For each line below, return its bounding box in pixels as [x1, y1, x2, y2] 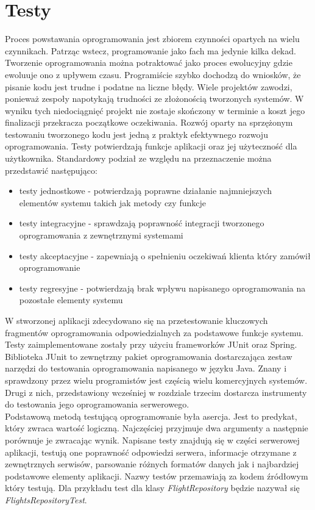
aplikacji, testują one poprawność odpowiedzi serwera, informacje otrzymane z [5, 445, 297, 458]
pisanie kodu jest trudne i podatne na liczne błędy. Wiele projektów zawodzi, [5, 80, 292, 93]
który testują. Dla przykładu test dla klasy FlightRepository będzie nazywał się [5, 481, 300, 494]
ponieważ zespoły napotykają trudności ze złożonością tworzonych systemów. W [5, 92, 304, 105]
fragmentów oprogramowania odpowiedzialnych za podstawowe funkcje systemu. [5, 326, 303, 339]
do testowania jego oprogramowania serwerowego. [5, 398, 189, 411]
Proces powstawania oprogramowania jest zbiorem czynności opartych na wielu [5, 32, 300, 45]
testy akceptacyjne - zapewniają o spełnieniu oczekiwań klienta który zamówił [19, 249, 311, 262]
